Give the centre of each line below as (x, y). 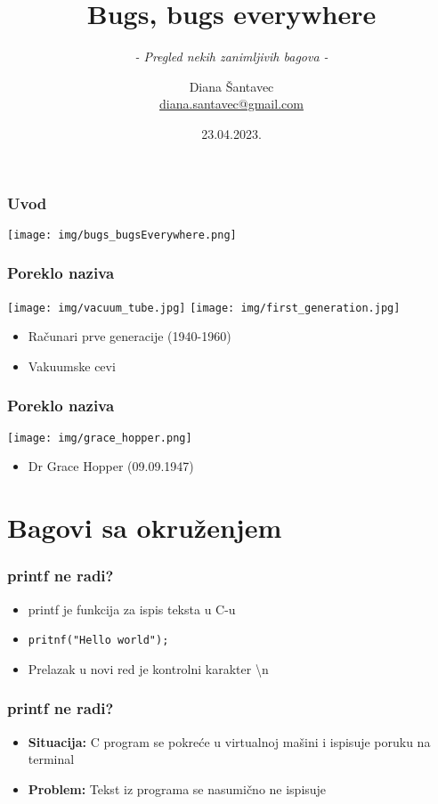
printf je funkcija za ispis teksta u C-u (132, 609)
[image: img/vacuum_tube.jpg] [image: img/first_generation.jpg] (204, 308)
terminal (51, 759)
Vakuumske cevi (72, 365)
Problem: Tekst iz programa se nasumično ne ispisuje (177, 788)
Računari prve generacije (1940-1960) (130, 336)
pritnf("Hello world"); (98, 641)
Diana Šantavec (231, 86)
